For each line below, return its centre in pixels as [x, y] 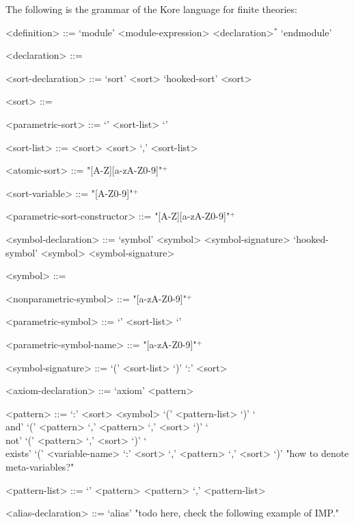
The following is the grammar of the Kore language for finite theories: [151, 9]
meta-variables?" [40, 467]
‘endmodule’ [307, 32]
